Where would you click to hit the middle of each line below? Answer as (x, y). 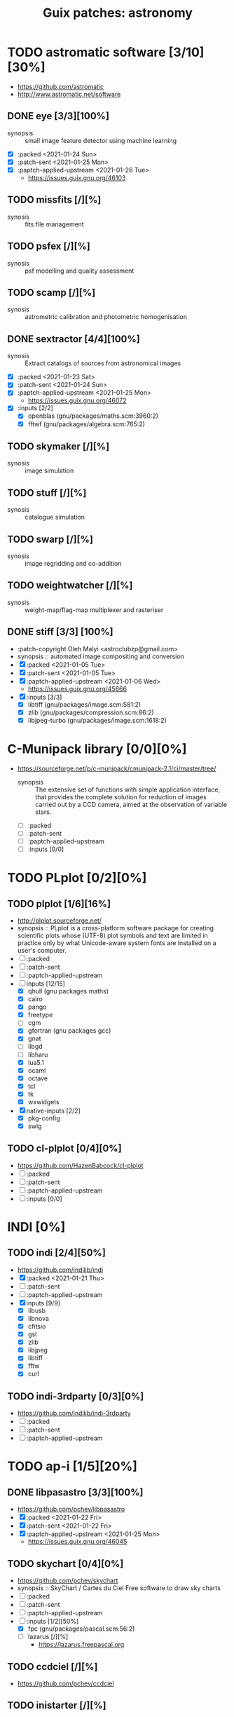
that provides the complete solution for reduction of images (121, 796)
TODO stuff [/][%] (47, 493)
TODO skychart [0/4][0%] (66, 1564)
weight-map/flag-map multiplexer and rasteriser (94, 610)
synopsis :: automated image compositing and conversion (101, 656)
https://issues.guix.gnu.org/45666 (77, 688)
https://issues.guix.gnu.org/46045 (77, 1542)
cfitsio (37, 1326)
